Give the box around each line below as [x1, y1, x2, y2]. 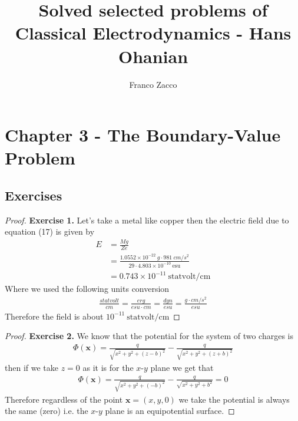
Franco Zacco [129, 78, 177, 90]
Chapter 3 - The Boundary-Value [5, 123, 281, 147]
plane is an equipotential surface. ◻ [105, 404, 235, 417]
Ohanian [118, 44, 188, 68]
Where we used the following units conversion [5, 282, 170, 295]
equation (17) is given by [5, 225, 95, 238]
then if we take [5, 361, 58, 373]
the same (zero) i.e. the [5, 404, 88, 417]
